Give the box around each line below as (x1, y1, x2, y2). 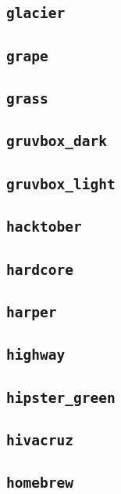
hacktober (6, 218, 82, 236)
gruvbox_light (6, 175, 116, 192)
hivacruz (6, 431, 73, 448)
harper (6, 303, 57, 320)
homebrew (6, 474, 73, 492)
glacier (6, 5, 66, 22)
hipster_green (6, 389, 116, 406)
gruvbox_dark (6, 133, 107, 150)
